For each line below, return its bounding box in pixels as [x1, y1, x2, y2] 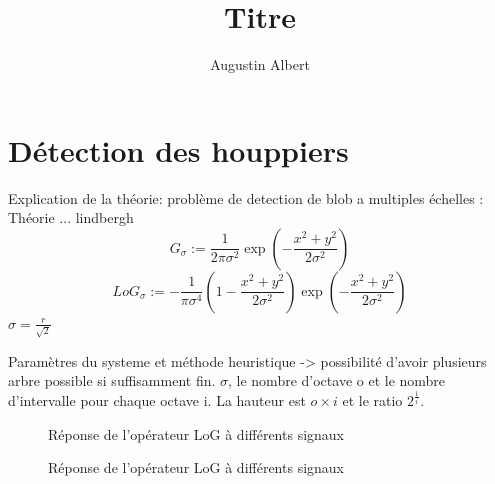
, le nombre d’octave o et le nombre [228, 370, 446, 391]
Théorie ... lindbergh [8, 207, 134, 228]
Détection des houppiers [8, 129, 349, 170]
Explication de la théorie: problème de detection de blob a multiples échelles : [8, 187, 484, 208]
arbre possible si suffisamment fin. [8, 370, 216, 391]
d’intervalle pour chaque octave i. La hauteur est [8, 390, 306, 411]
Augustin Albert [210, 54, 310, 75]
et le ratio [342, 390, 403, 411]
